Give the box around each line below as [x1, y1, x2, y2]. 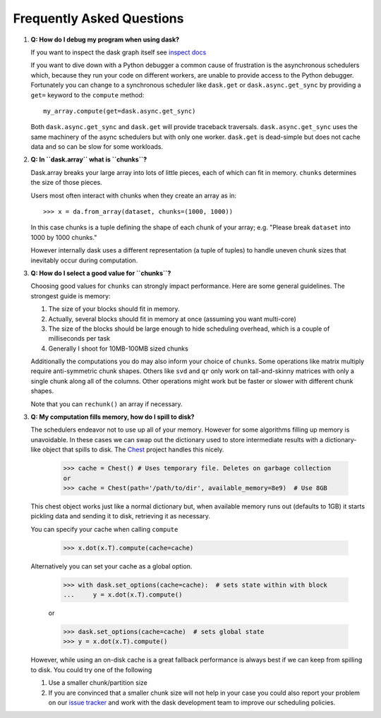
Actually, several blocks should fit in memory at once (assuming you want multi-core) [48, 315, 296, 323]
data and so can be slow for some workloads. [30, 142, 164, 151]
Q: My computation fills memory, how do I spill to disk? [30, 413, 195, 421]
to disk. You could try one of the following [30, 665, 152, 674]
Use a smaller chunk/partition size [48, 679, 147, 687]
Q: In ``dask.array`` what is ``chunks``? [30, 155, 147, 164]
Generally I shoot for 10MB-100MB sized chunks [48, 344, 188, 353]
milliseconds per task [48, 334, 111, 343]
